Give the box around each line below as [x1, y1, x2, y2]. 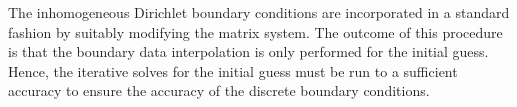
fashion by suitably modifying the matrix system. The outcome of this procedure [8, 21, 503, 42]
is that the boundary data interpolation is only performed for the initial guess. [8, 41, 489, 62]
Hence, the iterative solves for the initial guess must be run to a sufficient [8, 60, 458, 81]
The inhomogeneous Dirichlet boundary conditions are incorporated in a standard [8, 2, 510, 22]
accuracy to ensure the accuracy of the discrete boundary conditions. [8, 80, 430, 101]
